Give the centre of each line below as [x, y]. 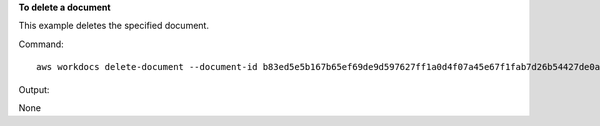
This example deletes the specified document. [114, 26]
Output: [34, 89]
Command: [41, 44]
